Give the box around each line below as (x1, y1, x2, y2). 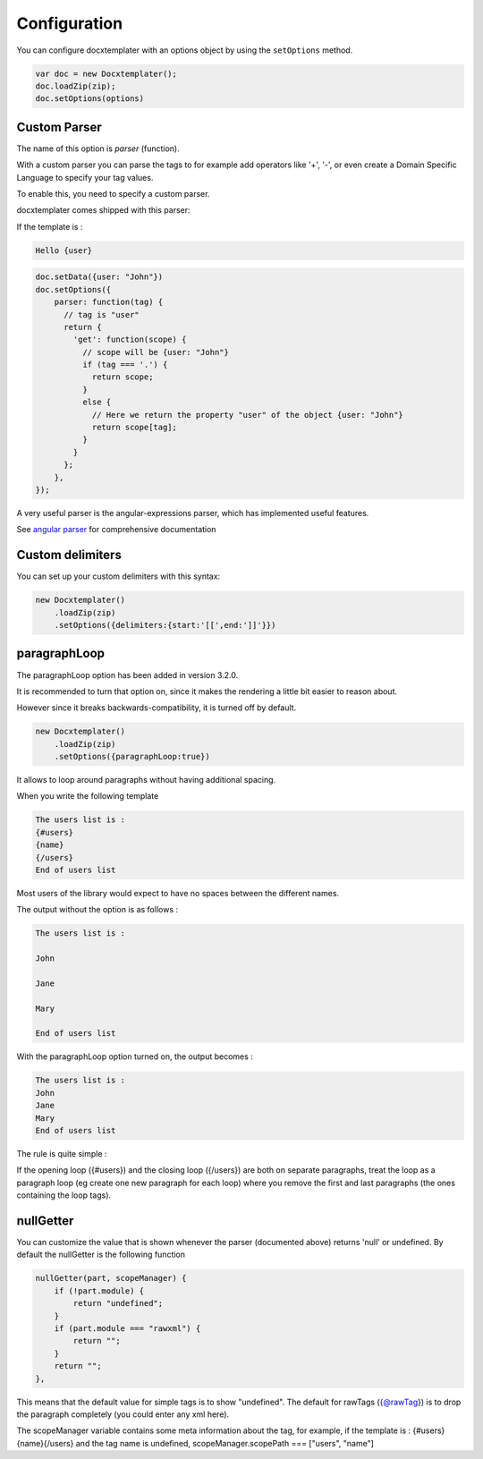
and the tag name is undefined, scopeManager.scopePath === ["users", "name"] (75, 1438, 375, 1448)
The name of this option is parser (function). (16, 143, 180, 154)
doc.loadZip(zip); (35, 81, 116, 91)
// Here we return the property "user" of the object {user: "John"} (91, 410, 404, 420)
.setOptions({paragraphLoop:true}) (54, 751, 210, 762)
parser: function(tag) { (54, 297, 164, 308)
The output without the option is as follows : (16, 904, 179, 915)
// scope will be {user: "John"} (81, 347, 230, 357)
